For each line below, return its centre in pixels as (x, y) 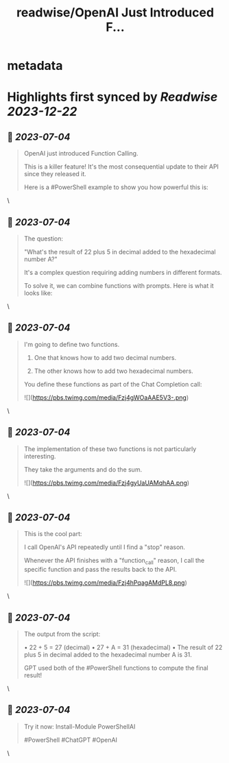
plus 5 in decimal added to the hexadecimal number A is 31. (108, 655)
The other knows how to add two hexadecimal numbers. (113, 371)
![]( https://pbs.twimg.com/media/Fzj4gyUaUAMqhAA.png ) (107, 483)
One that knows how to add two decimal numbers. (105, 357)
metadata (35, 66)
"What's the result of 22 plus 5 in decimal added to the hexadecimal (120, 252)
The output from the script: (62, 634)
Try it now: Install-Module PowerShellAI (80, 726)
